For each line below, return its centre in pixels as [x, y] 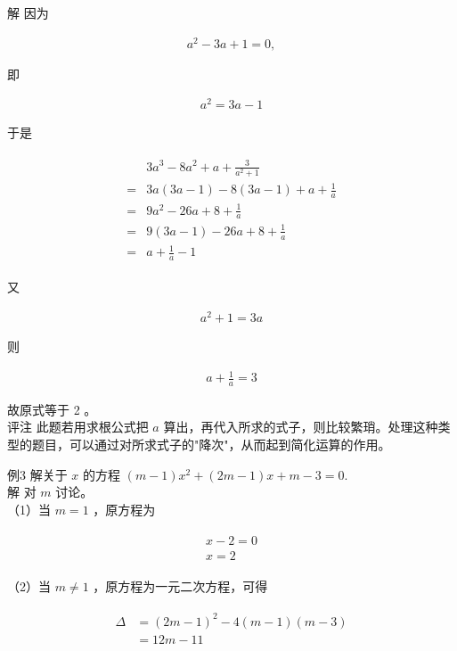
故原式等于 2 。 [52, 409]
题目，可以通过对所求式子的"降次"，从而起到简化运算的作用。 [211, 445]
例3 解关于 [37, 474]
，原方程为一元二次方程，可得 [180, 585]
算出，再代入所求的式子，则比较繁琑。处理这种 [301, 427]
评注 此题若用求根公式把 [78, 427]
